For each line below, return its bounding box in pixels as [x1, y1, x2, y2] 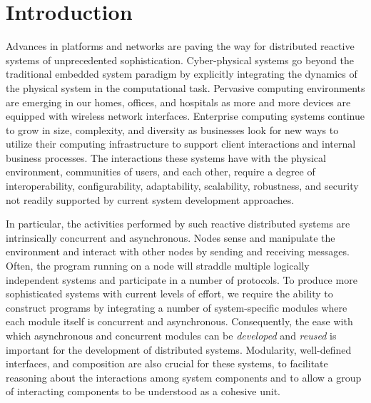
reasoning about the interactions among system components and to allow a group [6, 369, 362, 384]
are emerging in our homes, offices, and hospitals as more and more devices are [6, 94, 351, 109]
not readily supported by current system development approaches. [6, 192, 295, 207]
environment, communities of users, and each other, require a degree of [6, 164, 315, 179]
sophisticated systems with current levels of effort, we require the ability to [6, 286, 333, 301]
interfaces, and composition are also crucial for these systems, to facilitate [6, 356, 328, 371]
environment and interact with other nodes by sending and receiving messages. [6, 244, 350, 259]
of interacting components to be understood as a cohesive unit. [6, 384, 280, 399]
